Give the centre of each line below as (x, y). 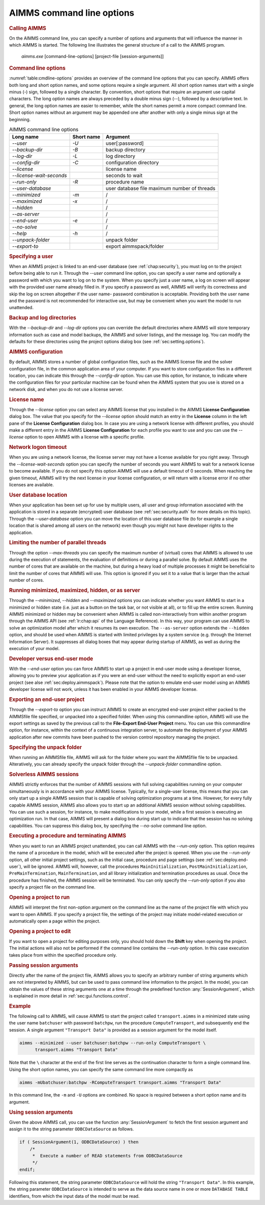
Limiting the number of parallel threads (58, 543)
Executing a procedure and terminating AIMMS (67, 836)
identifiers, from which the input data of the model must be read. (74, 1196)
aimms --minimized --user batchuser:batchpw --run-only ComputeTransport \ (113, 1043)
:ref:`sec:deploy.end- (227, 860)
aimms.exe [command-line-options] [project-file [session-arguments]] (93, 56)
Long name (25, 137)
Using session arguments (41, 1112)
